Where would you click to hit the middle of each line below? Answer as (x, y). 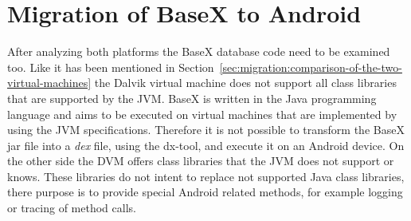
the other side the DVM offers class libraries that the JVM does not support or (201, 161)
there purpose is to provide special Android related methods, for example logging (205, 192)
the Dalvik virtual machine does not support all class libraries (245, 83)
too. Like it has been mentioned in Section (111, 67)
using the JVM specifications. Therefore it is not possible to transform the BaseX (206, 130)
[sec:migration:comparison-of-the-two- (311, 67)
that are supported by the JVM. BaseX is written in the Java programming (192, 98)
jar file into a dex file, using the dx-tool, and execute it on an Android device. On (206, 145)
